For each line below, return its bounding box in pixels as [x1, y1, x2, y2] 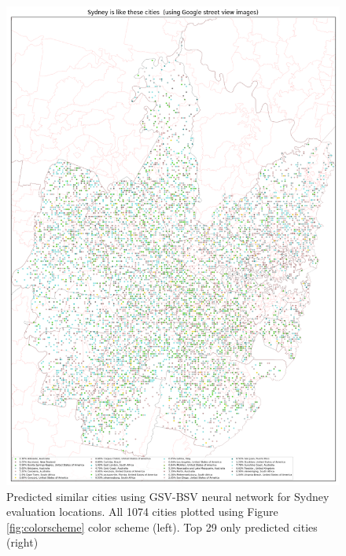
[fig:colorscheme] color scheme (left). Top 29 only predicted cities [6, 518, 318, 535]
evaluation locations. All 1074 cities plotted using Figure [6, 503, 278, 520]
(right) [6, 534, 39, 550]
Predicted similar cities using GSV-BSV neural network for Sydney [6, 488, 329, 504]
